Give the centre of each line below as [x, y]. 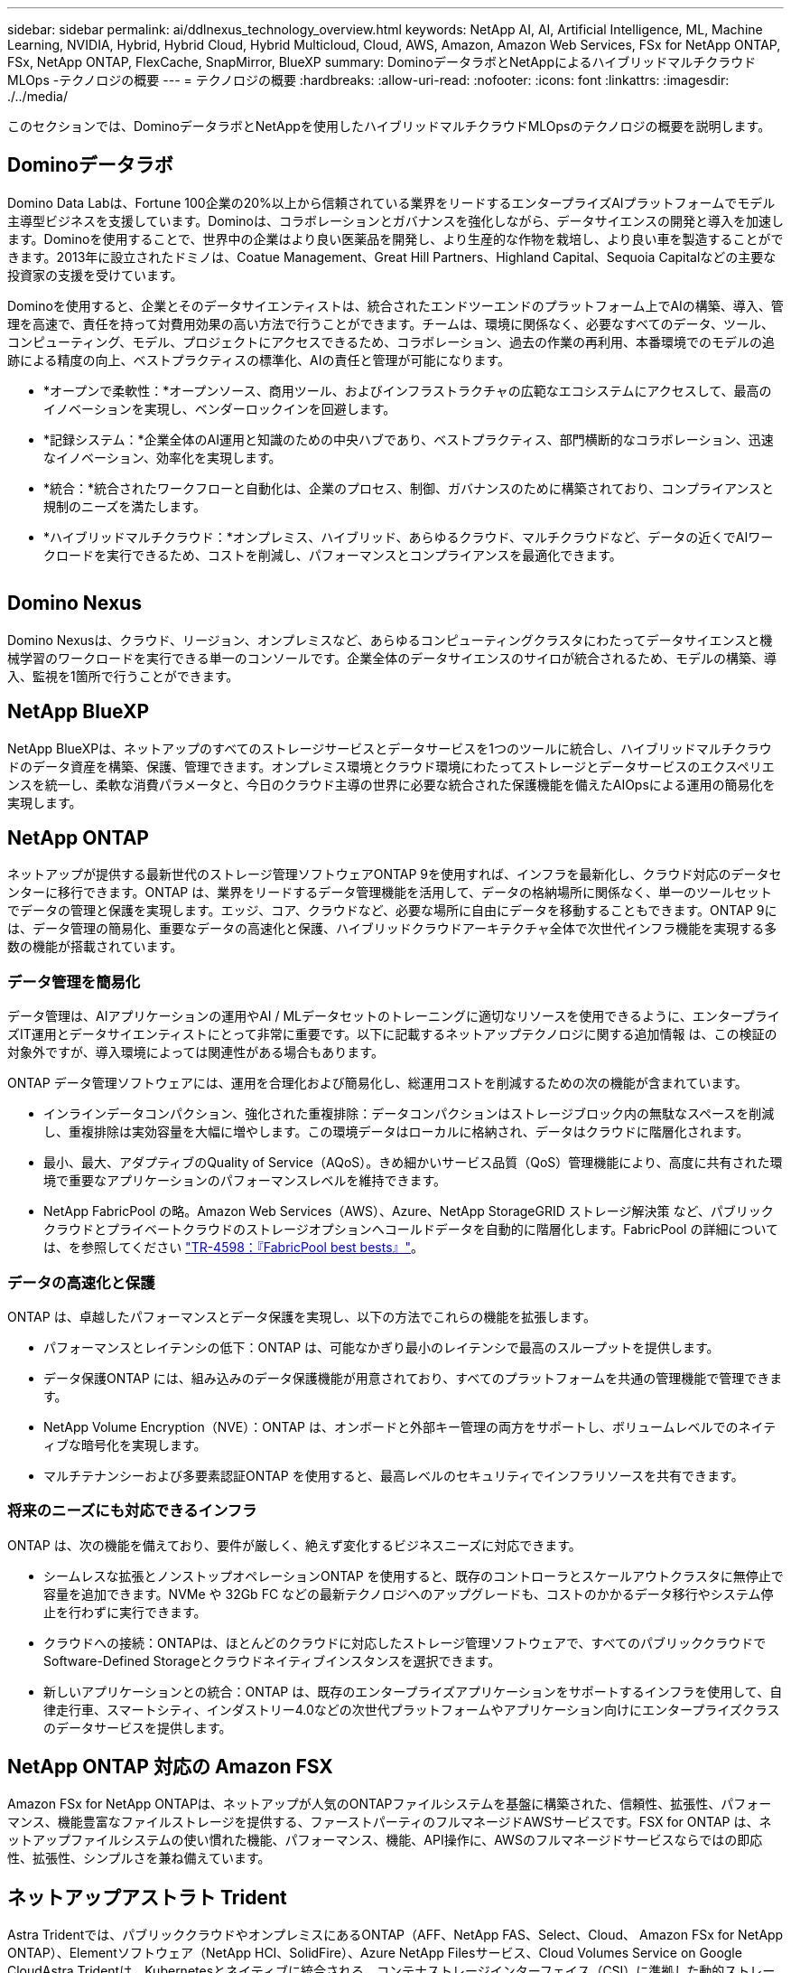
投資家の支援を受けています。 [95, 275]
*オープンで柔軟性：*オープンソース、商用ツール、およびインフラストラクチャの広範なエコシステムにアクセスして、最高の [408, 390]
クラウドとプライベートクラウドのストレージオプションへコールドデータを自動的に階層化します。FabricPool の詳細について [411, 1230]
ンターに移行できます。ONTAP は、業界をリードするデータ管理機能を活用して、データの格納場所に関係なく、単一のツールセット [390, 893]
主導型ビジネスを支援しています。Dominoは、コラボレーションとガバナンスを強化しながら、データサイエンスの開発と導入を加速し [396, 220]
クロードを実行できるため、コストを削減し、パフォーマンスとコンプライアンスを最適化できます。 [333, 555]
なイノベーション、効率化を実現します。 [163, 457]
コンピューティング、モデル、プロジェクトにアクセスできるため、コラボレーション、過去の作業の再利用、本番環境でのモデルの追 [391, 341]
